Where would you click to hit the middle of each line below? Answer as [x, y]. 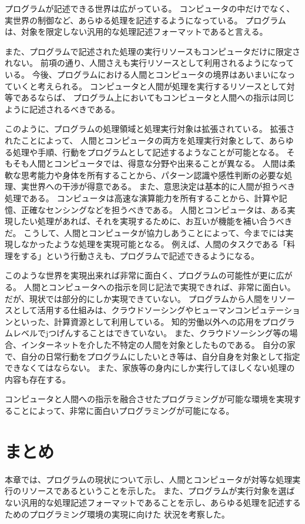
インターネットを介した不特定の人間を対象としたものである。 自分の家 [158, 345]
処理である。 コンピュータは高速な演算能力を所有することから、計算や [142, 198]
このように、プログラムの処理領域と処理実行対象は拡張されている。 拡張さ [150, 129]
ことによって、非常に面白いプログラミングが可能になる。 [123, 410]
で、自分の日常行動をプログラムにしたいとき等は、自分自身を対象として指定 [152, 356]
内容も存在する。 [38, 379]
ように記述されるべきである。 [62, 109]
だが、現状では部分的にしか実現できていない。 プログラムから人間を [138, 298]
